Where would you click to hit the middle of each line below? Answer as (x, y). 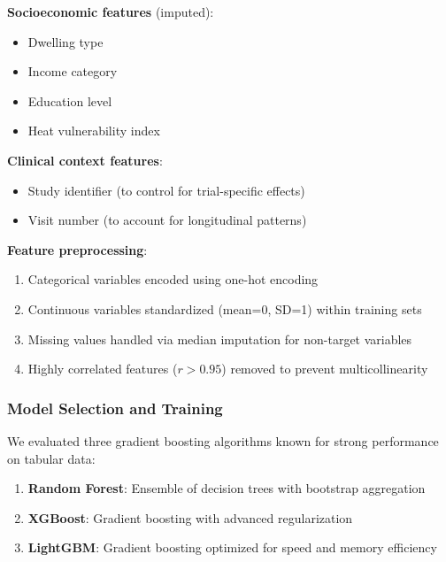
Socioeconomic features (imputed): (111, 12)
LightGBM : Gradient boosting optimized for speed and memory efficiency (232, 547)
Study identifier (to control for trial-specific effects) (166, 190)
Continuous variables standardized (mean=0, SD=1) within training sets (225, 308)
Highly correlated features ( (103, 369)
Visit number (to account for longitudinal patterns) (167, 220)
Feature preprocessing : (77, 249)
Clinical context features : (85, 160)
